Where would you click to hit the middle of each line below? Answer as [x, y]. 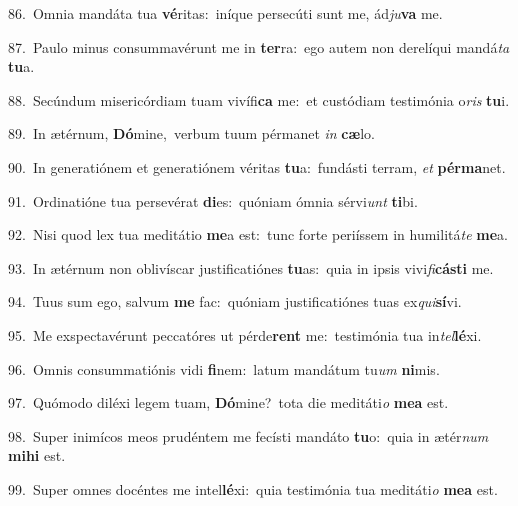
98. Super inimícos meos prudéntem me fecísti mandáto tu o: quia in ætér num [248, 435]
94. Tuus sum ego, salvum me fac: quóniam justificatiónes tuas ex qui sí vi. [235, 301]
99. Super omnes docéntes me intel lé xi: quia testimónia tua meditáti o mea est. [253, 488]
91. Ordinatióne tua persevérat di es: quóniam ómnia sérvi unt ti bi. [213, 200]
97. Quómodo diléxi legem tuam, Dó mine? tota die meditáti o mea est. [228, 402]
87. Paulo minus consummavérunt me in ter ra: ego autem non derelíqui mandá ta [259, 46]
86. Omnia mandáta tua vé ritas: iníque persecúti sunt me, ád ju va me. [225, 13]
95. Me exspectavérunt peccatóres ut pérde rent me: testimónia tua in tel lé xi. [245, 334]
